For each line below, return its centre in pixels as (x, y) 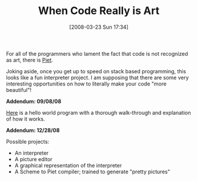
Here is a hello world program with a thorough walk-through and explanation (98, 112)
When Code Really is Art (99, 11)
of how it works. (26, 119)
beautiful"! (19, 90)
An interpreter (31, 153)
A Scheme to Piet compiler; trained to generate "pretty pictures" (92, 172)
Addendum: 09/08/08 (34, 101)
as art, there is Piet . (30, 60)
